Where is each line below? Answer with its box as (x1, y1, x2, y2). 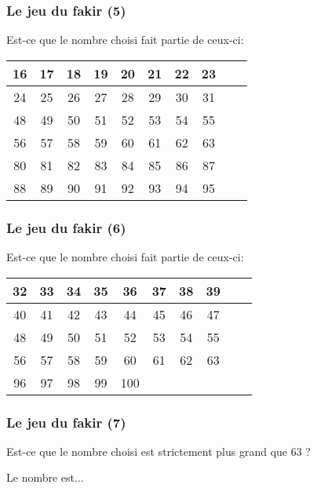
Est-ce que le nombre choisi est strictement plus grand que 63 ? (6, 442, 311, 459)
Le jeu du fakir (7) (6, 412, 126, 432)
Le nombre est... (6, 469, 84, 486)
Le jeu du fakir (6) (6, 217, 126, 237)
